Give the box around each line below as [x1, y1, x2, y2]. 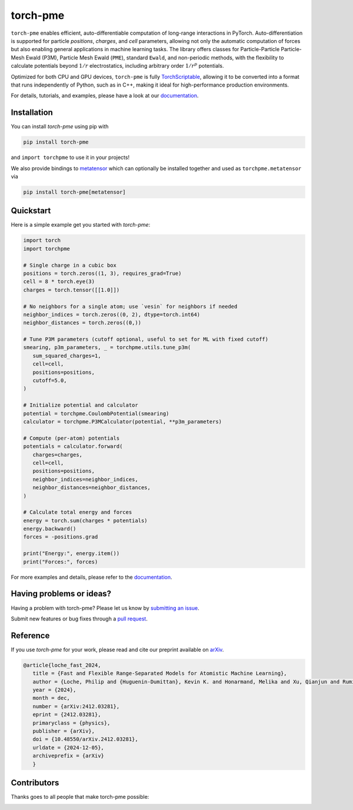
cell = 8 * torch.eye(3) [23, 278, 95, 285]
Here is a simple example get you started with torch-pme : [11, 221, 151, 228]
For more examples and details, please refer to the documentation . [11, 573, 173, 580]
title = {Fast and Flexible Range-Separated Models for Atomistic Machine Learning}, [32, 670, 288, 677]
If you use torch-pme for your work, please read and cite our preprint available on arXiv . [11, 646, 224, 653]
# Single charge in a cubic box [23, 262, 117, 268]
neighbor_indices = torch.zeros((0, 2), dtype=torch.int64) [23, 311, 201, 318]
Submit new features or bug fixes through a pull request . [11, 615, 148, 622]
